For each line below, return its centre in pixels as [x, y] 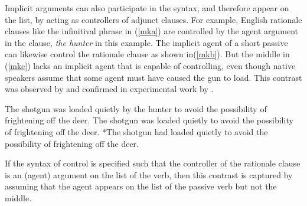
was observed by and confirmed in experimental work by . [109, 89]
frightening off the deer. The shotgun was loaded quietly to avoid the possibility [149, 120]
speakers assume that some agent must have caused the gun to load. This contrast [153, 77]
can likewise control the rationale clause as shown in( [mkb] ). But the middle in [147, 54]
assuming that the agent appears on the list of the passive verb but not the [141, 186]
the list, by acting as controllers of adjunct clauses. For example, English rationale [153, 19]
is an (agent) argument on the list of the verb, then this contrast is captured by [149, 174]
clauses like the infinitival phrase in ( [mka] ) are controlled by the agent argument [152, 31]
